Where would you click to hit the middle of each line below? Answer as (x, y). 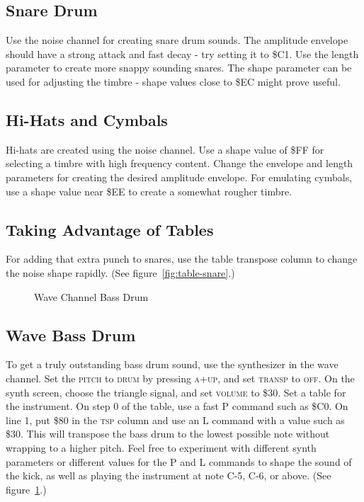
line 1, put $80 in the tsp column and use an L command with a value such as (175, 420)
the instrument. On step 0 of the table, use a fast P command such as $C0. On (177, 406)
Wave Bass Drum (71, 335)
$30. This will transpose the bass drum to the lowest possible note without (168, 434)
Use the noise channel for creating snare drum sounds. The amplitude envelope (177, 40)
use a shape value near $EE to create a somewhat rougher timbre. (149, 191)
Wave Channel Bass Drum (91, 296)
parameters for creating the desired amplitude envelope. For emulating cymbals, (179, 177)
